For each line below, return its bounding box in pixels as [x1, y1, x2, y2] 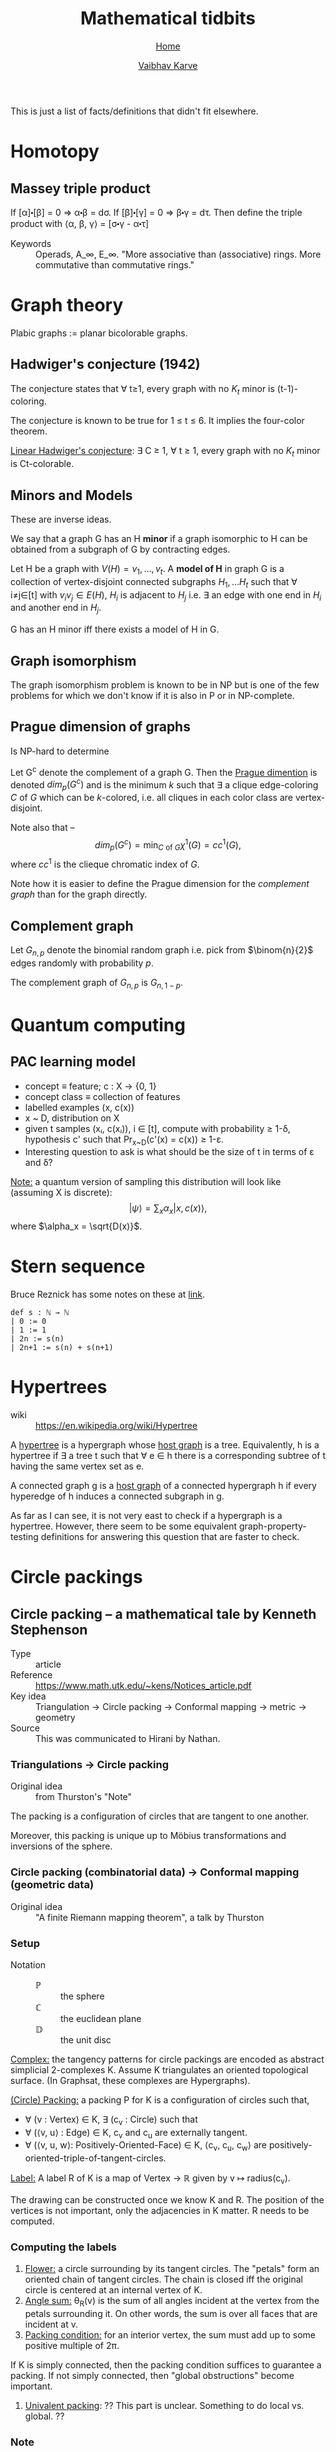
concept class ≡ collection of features [24, 1090, 181, 1102]
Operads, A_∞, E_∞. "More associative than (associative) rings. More [35, 248, 322, 260]
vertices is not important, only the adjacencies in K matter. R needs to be [10, 2205, 310, 2217]
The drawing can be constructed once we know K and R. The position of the [10, 2194, 325, 2206]
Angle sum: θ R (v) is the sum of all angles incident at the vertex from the [24, 2295, 320, 2309]
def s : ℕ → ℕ [10, 1308, 70, 1318]
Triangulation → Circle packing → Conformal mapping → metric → [35, 1701, 307, 1712]
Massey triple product [10, 180, 151, 197]
